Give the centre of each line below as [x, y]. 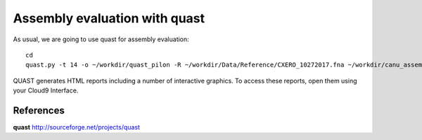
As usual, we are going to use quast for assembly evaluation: [101, 39]
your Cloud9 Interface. [46, 90]
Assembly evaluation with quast [109, 18]
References [39, 110]
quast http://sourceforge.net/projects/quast [77, 127]
